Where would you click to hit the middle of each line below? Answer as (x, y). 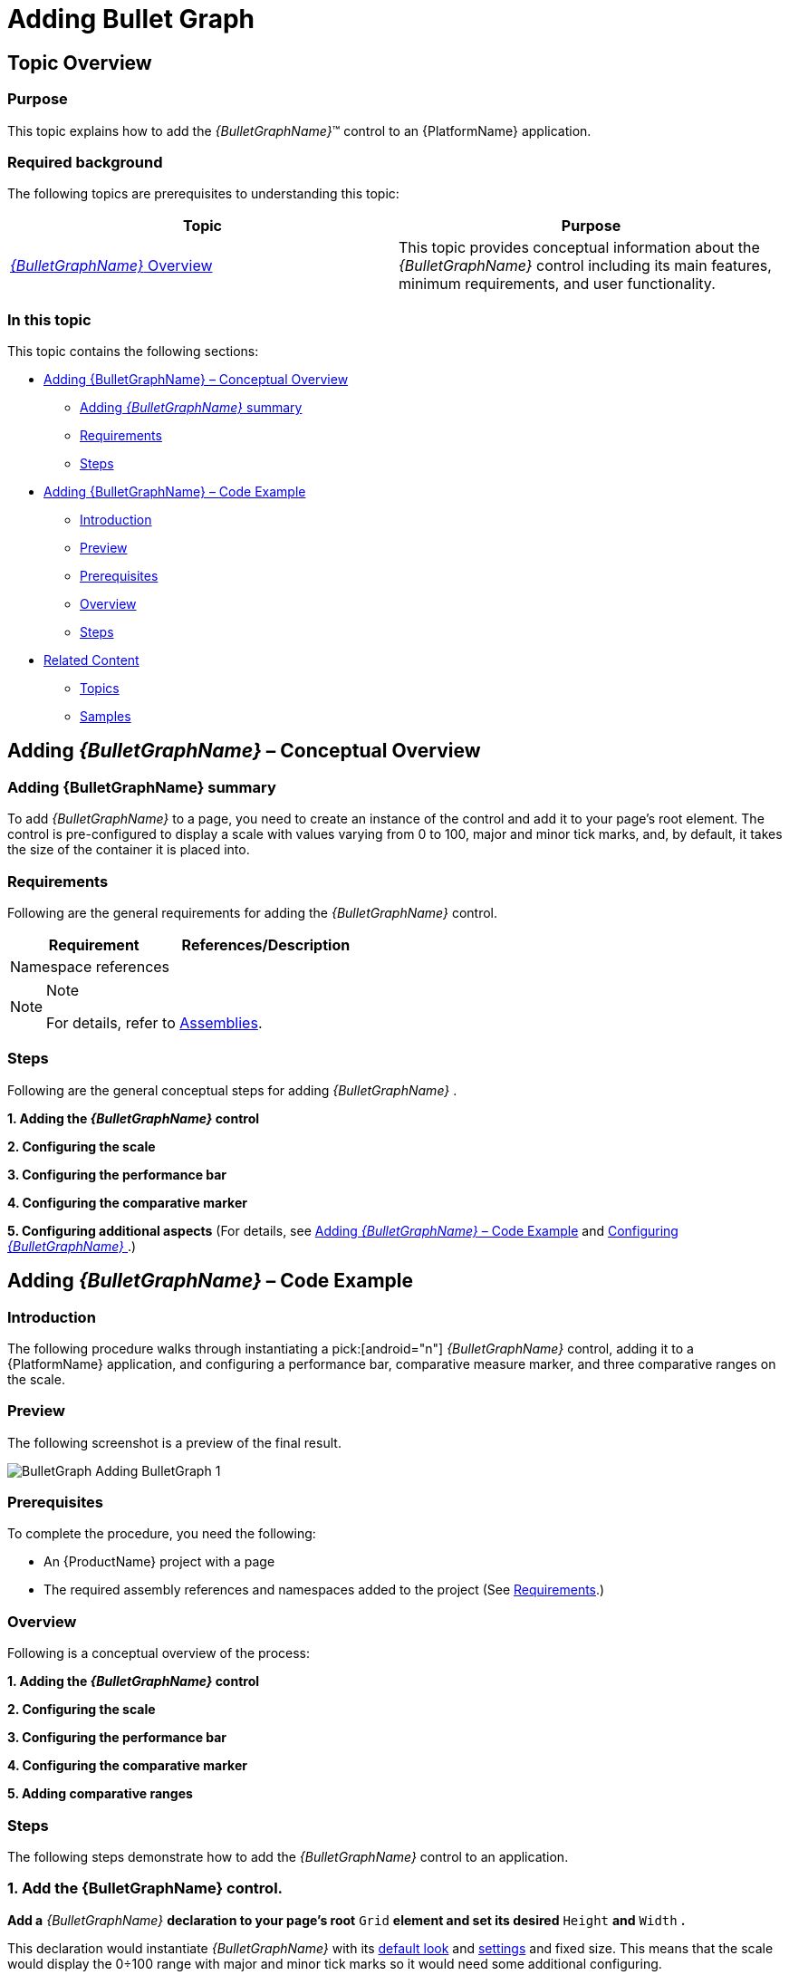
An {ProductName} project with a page (159, 1562)
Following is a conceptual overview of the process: (159, 1653)
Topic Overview (80, 63)
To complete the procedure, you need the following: (162, 1534)
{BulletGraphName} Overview (111, 266)
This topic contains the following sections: (133, 352)
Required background (85, 162)
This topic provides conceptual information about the (579, 248)
